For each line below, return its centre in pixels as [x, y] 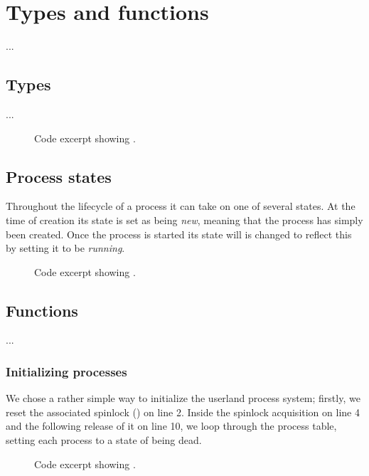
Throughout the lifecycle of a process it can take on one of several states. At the [181, 206]
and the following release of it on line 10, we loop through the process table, [171, 426]
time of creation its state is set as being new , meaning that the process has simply [184, 220]
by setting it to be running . [65, 248]
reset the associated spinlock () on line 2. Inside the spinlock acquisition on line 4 [183, 412]
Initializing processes [66, 371]
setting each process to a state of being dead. [104, 440]
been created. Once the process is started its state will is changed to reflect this [179, 234]
